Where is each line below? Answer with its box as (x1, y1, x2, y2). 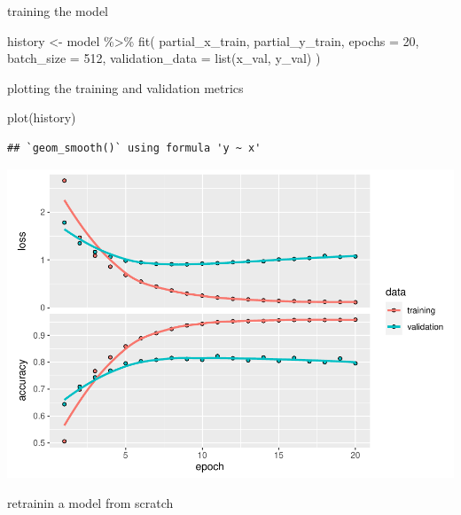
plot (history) (7, 108, 76, 127)
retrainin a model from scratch (7, 494, 174, 512)
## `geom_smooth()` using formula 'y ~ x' (7, 141, 262, 154)
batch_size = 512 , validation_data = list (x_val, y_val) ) (7, 49, 321, 67)
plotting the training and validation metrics (7, 78, 244, 97)
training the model (7, 2, 109, 20)
